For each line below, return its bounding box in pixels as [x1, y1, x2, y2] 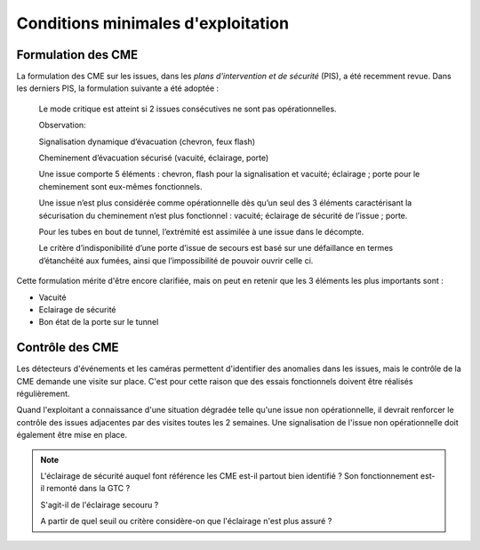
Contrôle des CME [16, 340, 119, 355]
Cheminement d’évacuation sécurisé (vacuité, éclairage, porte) [38, 152, 269, 164]
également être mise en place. [16, 430, 128, 441]
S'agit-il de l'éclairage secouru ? [40, 499, 159, 510]
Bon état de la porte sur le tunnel [38, 317, 159, 328]
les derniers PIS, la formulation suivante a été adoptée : [16, 83, 220, 93]
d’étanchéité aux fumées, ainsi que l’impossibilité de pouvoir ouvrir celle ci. [38, 255, 314, 266]
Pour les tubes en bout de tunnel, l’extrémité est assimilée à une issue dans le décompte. [38, 226, 364, 237]
